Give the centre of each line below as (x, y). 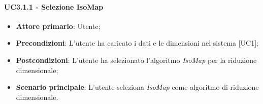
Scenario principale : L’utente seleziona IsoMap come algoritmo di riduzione (137, 87)
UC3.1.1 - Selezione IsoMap (54, 6)
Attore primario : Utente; (58, 26)
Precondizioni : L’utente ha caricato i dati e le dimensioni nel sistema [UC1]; (137, 43)
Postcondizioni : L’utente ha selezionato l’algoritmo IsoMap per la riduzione (136, 60)
